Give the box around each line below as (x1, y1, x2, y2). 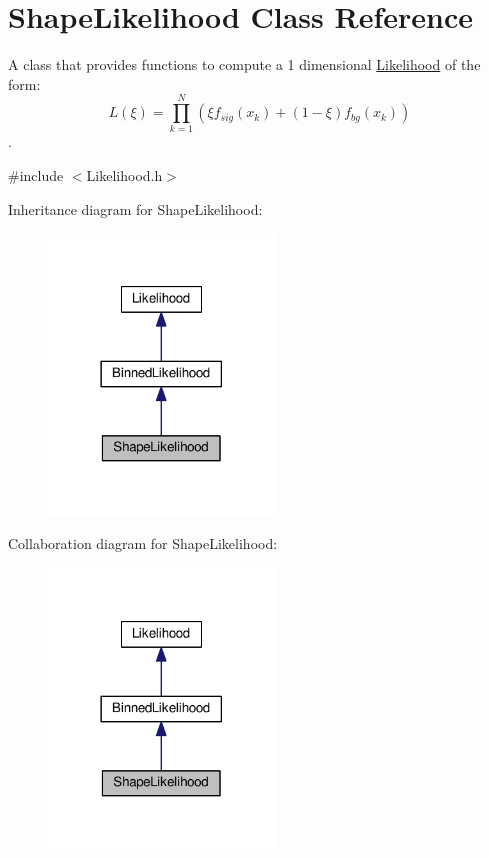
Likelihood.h (86, 165, 163, 186)
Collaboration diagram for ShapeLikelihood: (8, 533, 278, 553)
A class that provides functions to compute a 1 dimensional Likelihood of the (8, 54, 481, 75)
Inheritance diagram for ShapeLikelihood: (8, 198, 263, 219)
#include (8, 165, 64, 186)
